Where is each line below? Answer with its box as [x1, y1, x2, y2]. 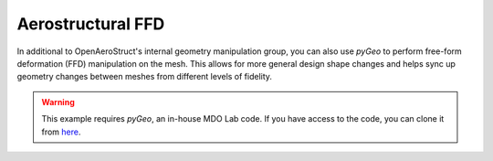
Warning [41, 96, 75, 107]
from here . [41, 126, 81, 137]
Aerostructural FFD [16, 14, 165, 34]
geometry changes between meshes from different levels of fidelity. [16, 71, 273, 82]
